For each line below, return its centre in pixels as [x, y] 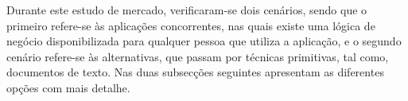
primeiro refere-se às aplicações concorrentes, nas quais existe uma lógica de [191, 25]
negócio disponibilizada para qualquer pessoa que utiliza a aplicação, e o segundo [204, 41]
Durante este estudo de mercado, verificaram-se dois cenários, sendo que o [187, 10]
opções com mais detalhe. [68, 87]
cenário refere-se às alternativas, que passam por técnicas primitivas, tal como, [198, 56]
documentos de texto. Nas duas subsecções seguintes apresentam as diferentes [195, 72]
